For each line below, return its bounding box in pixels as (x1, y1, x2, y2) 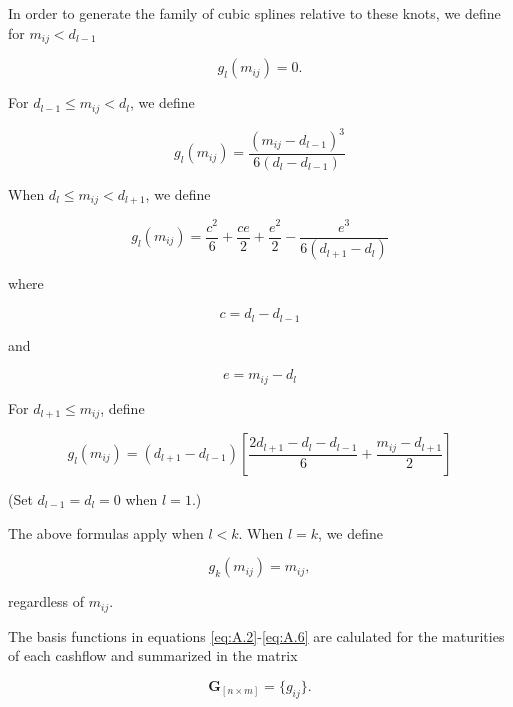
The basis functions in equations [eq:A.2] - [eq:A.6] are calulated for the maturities (8, 625, 505, 646)
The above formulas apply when (8, 522, 204, 543)
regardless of (8, 591, 85, 612)
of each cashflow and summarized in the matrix (8, 645, 298, 666)
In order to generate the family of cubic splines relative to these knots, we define (8, 3, 501, 23)
